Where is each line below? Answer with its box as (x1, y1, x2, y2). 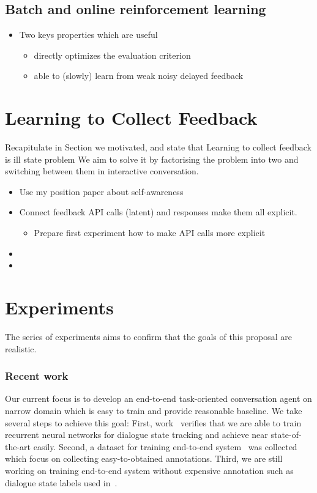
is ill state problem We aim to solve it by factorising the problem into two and (5, 152, 299, 165)
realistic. (5, 342, 37, 355)
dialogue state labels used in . (5, 476, 117, 489)
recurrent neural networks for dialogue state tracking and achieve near (5, 428, 268, 441)
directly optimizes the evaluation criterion (34, 48, 191, 61)
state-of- (270, 428, 302, 441)
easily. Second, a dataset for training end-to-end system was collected (33, 440, 297, 453)
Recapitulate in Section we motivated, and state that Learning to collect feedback (5, 141, 311, 154)
